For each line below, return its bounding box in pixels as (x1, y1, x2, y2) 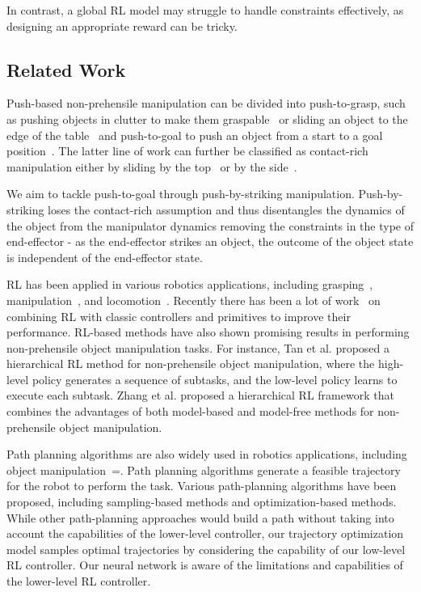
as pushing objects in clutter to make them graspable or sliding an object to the (6, 110, 408, 127)
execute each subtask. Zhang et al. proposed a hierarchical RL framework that (6, 387, 394, 404)
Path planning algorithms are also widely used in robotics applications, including (6, 446, 407, 463)
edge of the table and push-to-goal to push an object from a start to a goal (6, 126, 383, 143)
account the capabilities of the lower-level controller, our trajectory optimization (6, 525, 404, 542)
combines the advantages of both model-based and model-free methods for (6, 403, 374, 420)
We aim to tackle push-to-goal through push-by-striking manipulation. (6, 185, 355, 202)
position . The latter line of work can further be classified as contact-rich (6, 142, 368, 159)
